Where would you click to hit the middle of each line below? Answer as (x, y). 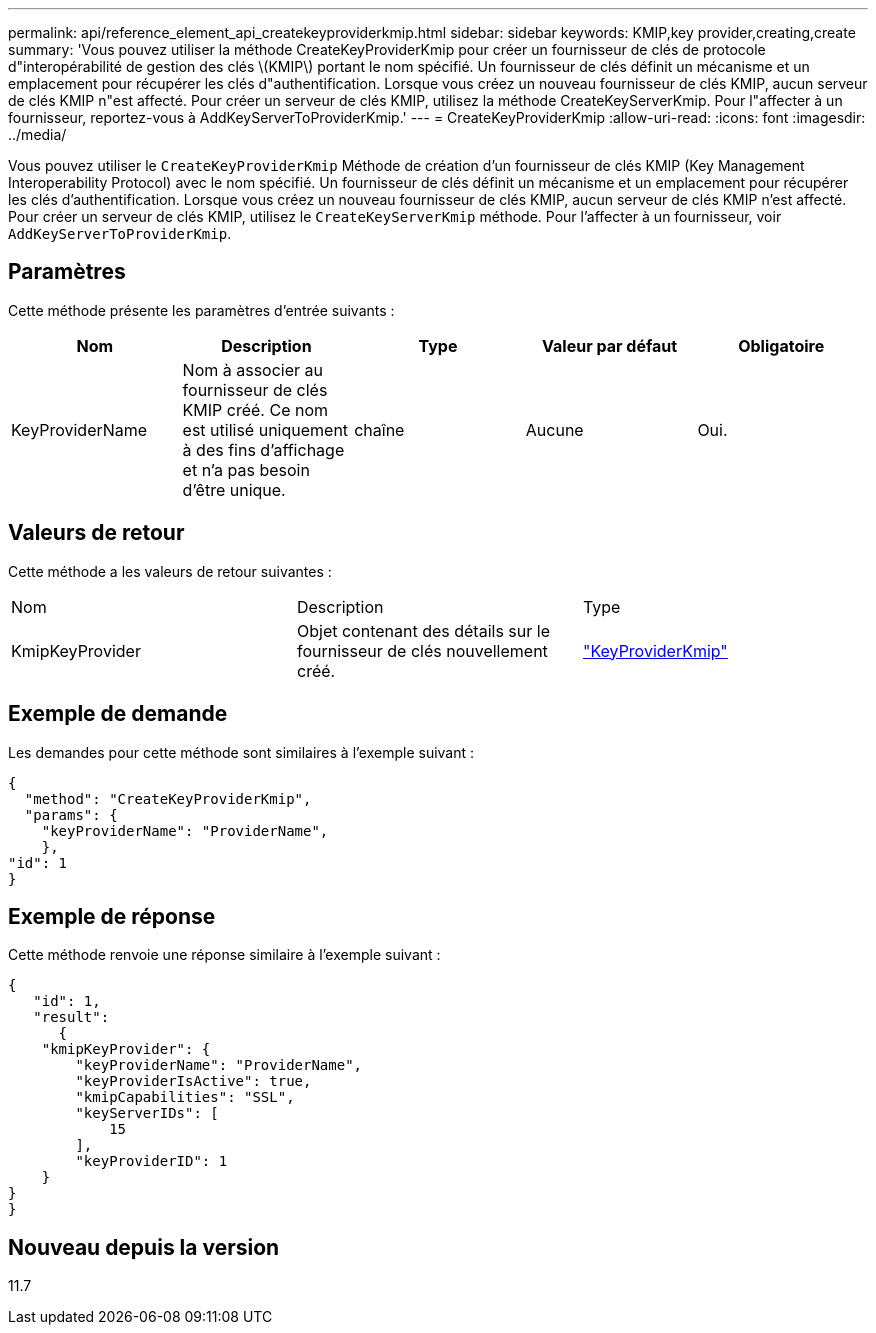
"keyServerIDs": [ (147, 1113)
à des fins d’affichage (263, 449)
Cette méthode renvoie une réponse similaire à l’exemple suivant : (224, 955)
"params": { (71, 814)
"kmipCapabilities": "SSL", (185, 1097)
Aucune (554, 429)
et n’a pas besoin (246, 469)
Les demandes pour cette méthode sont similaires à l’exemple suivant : (241, 752)
